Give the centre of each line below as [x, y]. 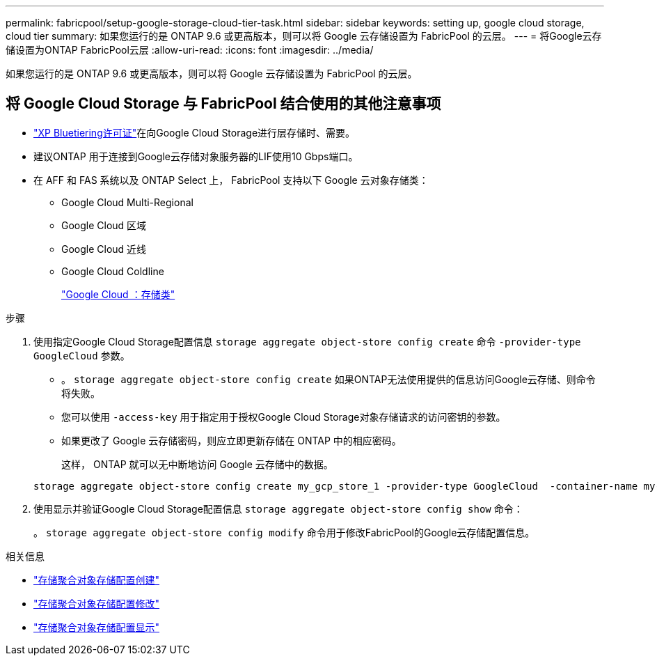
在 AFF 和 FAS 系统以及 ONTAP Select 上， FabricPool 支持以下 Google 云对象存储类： [231, 180]
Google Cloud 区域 [104, 225]
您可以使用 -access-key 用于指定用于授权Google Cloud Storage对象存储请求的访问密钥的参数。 [284, 417]
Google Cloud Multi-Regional [127, 202]
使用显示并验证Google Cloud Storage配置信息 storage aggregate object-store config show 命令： [278, 508]
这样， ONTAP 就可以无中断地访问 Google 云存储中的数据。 [197, 464]
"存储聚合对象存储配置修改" [97, 603]
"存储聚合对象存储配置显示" [97, 627]
